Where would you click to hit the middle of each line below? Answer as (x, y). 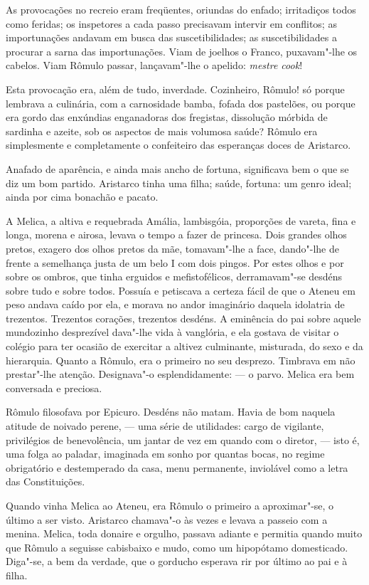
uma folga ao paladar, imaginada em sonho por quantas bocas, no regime (165, 454)
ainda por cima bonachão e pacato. (82, 197)
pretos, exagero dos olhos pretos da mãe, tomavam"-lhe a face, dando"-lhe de (172, 248)
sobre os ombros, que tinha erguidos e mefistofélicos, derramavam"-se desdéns (174, 276)
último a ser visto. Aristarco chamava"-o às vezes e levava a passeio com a (167, 519)
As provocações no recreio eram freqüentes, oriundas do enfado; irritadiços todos (181, 9)
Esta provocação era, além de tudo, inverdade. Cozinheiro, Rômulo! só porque (175, 89)
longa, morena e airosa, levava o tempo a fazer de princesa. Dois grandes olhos (176, 234)
